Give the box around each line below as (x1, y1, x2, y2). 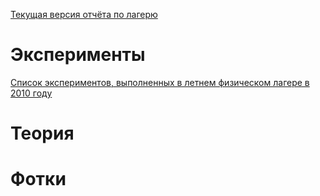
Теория (10, 122, 75, 145)
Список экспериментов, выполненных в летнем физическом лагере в (10, 76, 310, 88)
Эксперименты (10, 44, 146, 66)
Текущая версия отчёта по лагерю (10, 9, 158, 20)
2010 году (10, 87, 53, 99)
